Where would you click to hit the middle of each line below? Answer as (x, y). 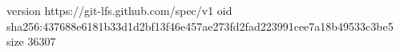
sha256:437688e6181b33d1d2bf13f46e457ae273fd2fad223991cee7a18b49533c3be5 (200, 26)
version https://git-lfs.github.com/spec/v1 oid (119, 10)
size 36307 (31, 41)
